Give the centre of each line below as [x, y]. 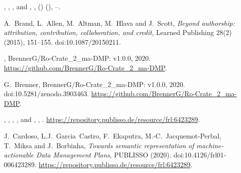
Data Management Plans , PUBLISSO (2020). [104, 155]
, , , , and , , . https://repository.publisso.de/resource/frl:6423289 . [102, 119]
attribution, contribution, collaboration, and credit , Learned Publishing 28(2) [118, 32]
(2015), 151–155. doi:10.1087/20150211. [63, 42]
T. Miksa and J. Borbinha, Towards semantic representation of [99, 145]
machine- [210, 145]
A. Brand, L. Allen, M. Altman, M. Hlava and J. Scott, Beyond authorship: [120, 23]
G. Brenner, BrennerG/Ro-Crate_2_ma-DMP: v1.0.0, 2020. [94, 84]
